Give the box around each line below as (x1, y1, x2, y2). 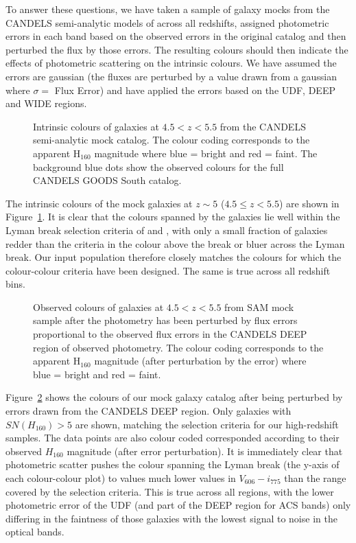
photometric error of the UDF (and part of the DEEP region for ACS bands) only (5, 498, 351, 512)
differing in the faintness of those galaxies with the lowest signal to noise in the (5, 511, 337, 525)
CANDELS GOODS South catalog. (33, 173, 182, 187)
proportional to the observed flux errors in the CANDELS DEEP (33, 327, 307, 341)
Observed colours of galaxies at (33, 299, 164, 314)
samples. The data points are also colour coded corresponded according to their (5, 430, 340, 445)
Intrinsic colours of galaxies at (33, 119, 159, 133)
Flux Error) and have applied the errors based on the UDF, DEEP (54, 82, 335, 97)
